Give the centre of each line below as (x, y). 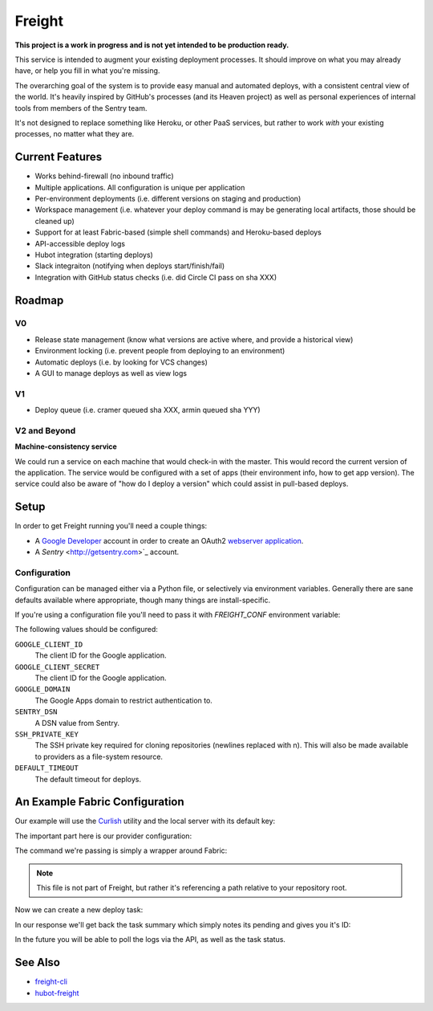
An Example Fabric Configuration (99, 802)
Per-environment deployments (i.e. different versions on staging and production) (168, 198)
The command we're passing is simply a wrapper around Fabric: (121, 850)
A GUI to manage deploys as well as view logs (111, 373)
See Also (37, 962)
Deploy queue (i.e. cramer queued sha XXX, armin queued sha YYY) (148, 410)
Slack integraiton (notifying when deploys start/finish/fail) (130, 266)
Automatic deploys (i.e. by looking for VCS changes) (121, 362)
